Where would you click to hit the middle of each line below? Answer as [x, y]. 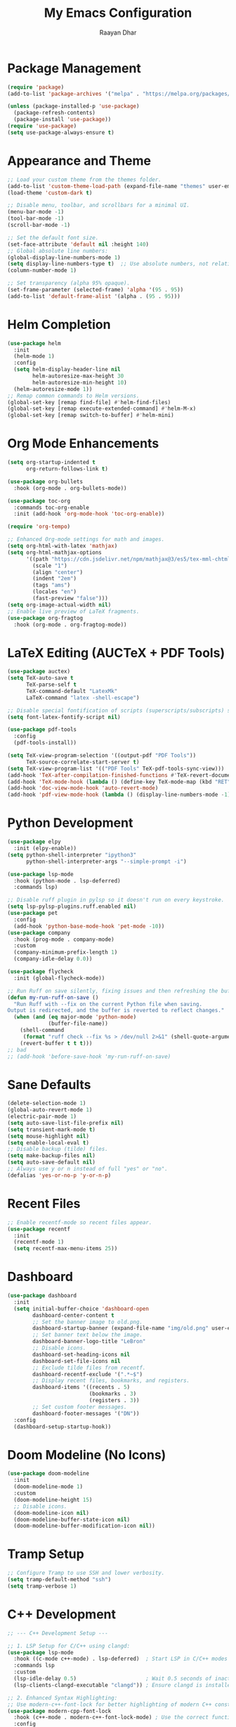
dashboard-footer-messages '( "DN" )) [86, 1414]
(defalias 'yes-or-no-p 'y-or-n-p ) [59, 1175]
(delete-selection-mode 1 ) [47, 1104]
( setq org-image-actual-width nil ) [59, 605]
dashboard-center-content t [73, 1315]
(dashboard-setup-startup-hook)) [63, 1427]
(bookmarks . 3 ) [113, 1394]
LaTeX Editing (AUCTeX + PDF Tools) [116, 653]
